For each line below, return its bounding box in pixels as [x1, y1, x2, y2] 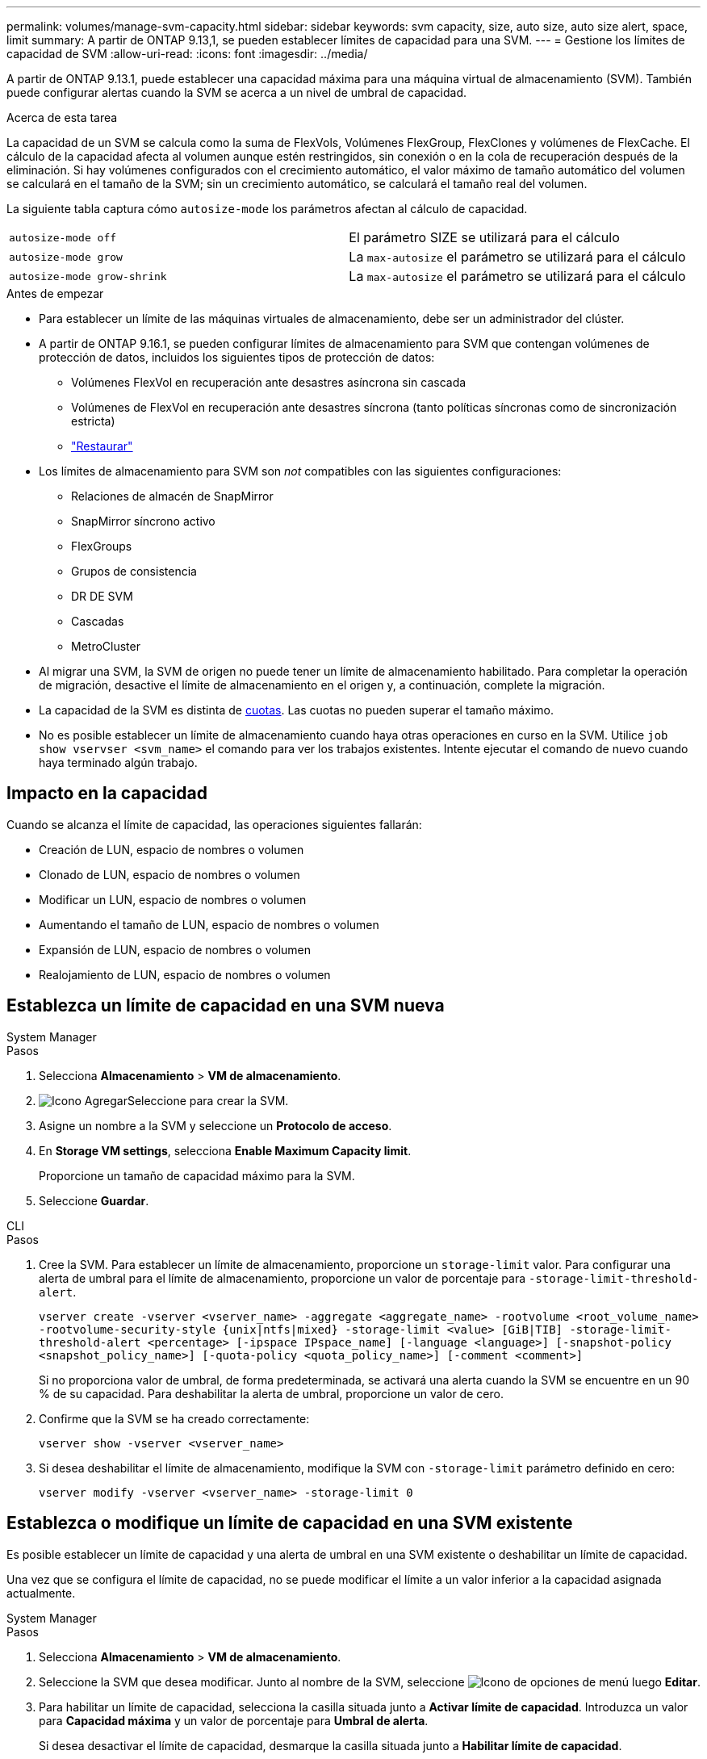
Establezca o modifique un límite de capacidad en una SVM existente [6, 1513, 573, 1534]
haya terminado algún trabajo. [39, 756, 198, 769]
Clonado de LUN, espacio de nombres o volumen [39, 867, 300, 882]
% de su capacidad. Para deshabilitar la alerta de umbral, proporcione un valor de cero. [39, 1386, 504, 1401]
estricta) [71, 414, 115, 428]
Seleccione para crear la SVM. [127, 1093, 289, 1108]
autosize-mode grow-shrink [9, 270, 167, 283]
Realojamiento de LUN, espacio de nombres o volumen [39, 967, 331, 982]
